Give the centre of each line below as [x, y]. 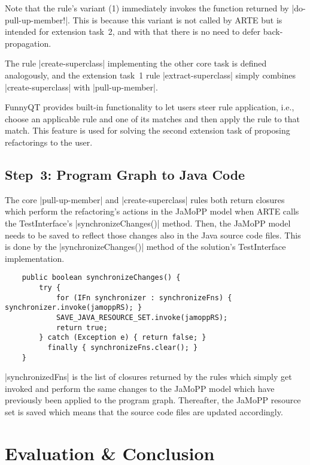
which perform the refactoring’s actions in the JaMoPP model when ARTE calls [152, 211]
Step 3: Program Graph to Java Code [125, 174]
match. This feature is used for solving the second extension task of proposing [148, 130]
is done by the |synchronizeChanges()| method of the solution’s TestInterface [145, 247]
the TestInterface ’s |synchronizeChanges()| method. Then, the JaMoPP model [148, 223]
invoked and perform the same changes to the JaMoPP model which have [140, 388]
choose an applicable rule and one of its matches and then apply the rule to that [153, 118]
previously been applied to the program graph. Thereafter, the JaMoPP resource [153, 400]
